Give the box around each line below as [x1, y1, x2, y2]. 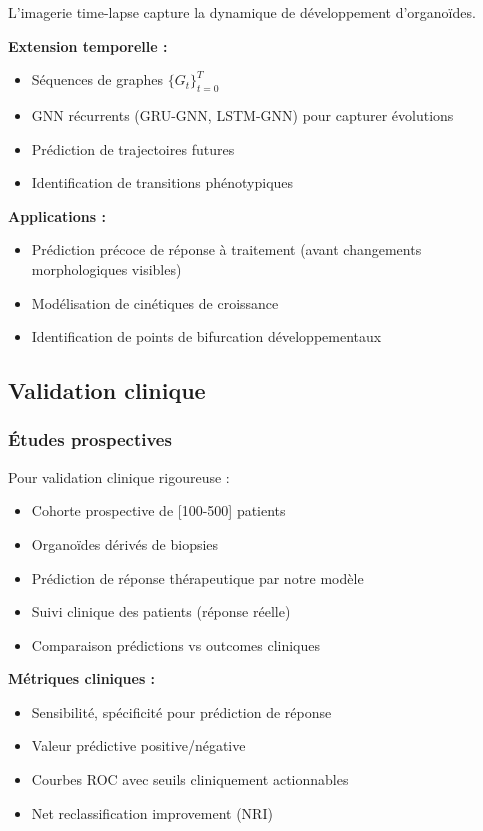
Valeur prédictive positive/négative [31, 735, 246, 756]
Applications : [8, 205, 106, 226]
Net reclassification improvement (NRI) [31, 802, 273, 823]
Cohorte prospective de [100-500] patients [31, 500, 286, 521]
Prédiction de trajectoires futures [31, 138, 235, 159]
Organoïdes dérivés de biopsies [31, 533, 219, 554]
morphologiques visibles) [31, 258, 182, 279]
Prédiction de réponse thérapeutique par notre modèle [31, 567, 364, 588]
